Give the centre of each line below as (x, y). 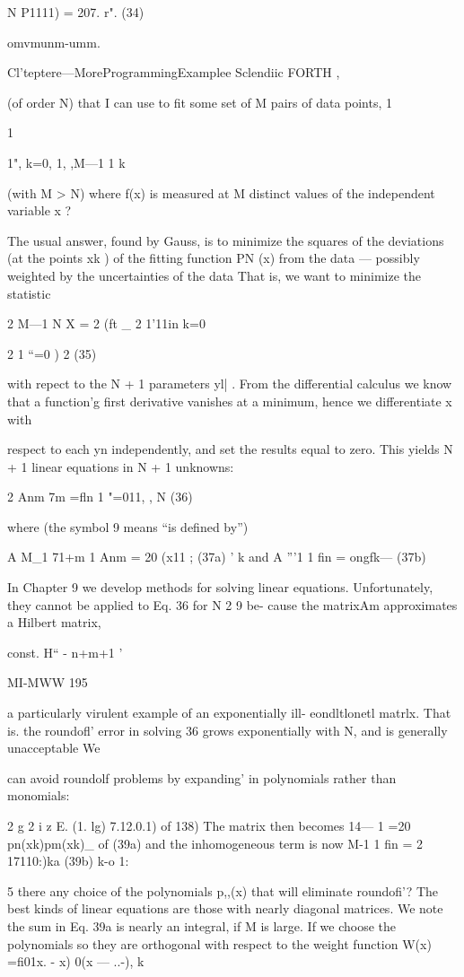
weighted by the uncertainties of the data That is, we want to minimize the (214, 275)
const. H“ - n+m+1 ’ (65, 652)
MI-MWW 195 (48, 682)
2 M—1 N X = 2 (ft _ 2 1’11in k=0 (106, 323)
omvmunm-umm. (54, 42)
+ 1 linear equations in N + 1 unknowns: (121, 466)
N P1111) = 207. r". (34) (76, 12)
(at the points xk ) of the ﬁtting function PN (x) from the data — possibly (214, 258)
